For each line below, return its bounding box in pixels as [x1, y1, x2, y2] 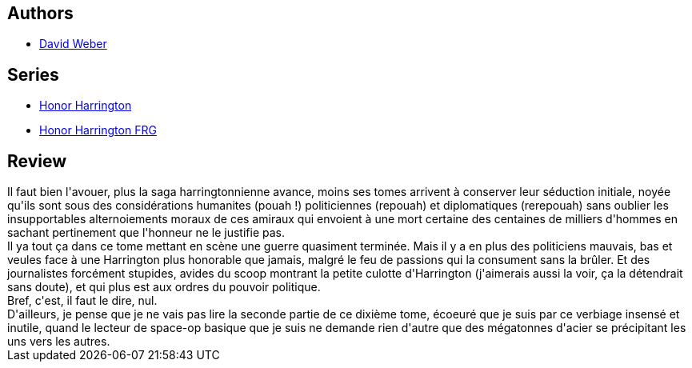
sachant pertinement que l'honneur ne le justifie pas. [7, 226, 285, 240]
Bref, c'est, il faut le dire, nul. [7, 294, 158, 308]
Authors [7, 3, 74, 23]
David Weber [39, 37, 107, 51]
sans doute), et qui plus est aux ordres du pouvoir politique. [7, 280, 321, 294]
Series [7, 64, 59, 85]
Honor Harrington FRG [39, 123, 157, 138]
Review [7, 150, 67, 171]
